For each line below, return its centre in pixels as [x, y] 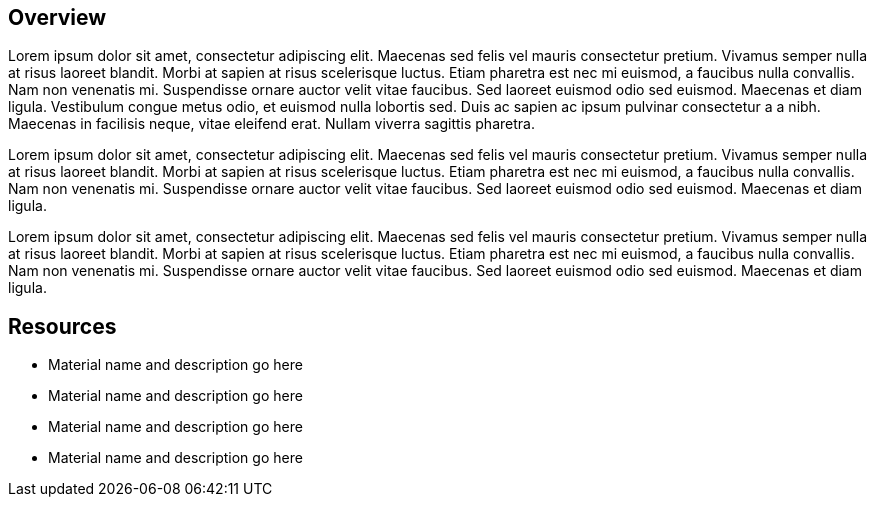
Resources [62, 326]
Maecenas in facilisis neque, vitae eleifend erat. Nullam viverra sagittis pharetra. [271, 124]
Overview [57, 17]
